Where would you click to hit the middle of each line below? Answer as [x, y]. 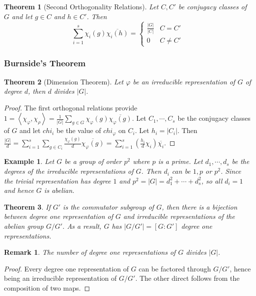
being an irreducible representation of [60, 278]
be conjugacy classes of [213, 6]
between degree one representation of [59, 216]
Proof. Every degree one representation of [66, 268]
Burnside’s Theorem [45, 63]
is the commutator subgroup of [109, 206]
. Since [231, 171]
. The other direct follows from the [187, 278]
